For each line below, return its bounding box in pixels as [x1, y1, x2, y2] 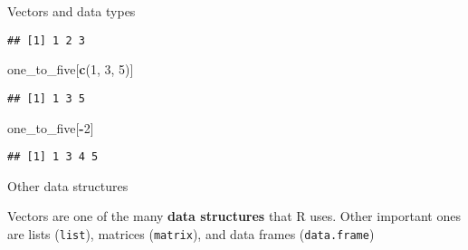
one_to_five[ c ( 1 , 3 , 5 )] [7, 60, 134, 79]
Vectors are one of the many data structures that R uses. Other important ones [7, 207, 461, 226]
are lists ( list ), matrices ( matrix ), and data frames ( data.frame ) [7, 224, 375, 243]
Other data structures [7, 176, 129, 195]
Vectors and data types [7, 2, 136, 20]
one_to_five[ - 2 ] [7, 118, 94, 137]
